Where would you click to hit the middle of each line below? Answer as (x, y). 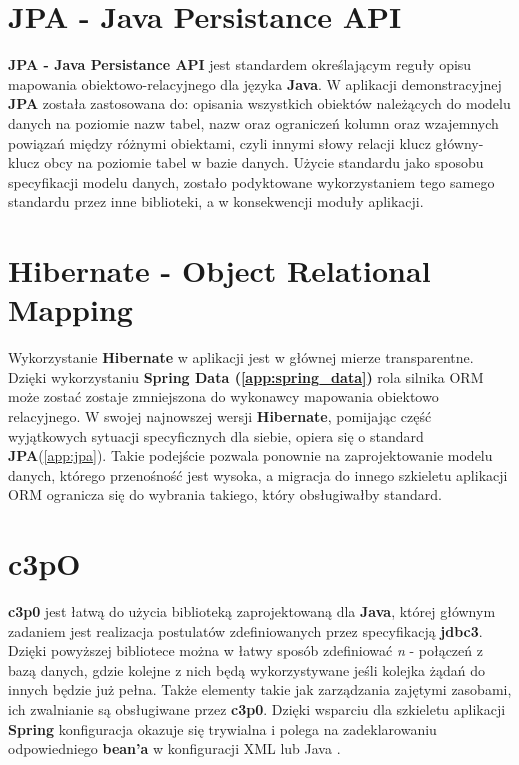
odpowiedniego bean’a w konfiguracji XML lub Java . (174, 748)
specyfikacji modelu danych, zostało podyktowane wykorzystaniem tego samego (251, 181)
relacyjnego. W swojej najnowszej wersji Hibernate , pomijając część (220, 415)
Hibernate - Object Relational (219, 270)
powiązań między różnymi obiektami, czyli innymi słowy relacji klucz (219, 142)
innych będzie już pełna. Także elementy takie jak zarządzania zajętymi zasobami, (260, 689)
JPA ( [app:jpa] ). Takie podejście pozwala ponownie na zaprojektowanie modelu (250, 455)
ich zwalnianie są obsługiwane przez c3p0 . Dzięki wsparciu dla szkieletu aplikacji (257, 709)
